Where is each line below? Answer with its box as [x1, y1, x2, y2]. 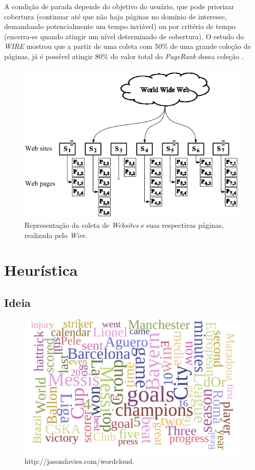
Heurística [4, 259, 78, 280]
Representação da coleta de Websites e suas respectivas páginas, [24, 220, 224, 230]
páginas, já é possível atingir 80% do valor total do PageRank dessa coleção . [4, 50, 244, 61]
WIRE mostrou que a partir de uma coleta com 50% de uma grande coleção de [4, 41, 251, 51]
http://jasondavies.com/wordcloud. [24, 456, 135, 466]
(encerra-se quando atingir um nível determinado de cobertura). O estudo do [4, 31, 244, 41]
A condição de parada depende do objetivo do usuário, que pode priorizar [4, 1, 235, 11]
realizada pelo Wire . [24, 229, 87, 240]
